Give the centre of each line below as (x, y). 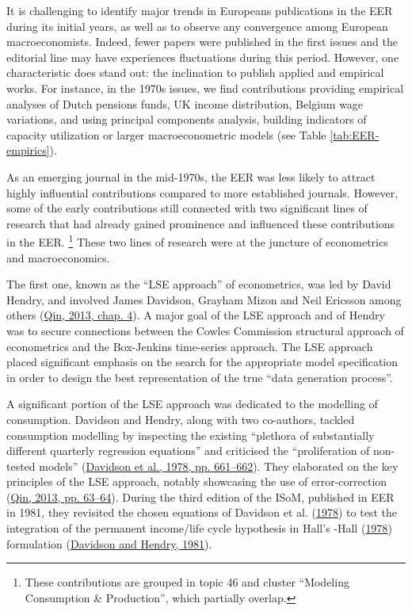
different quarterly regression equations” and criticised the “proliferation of (188, 451)
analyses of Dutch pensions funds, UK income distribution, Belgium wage (185, 103)
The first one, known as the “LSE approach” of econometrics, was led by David (199, 284)
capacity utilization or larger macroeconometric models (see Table (166, 134)
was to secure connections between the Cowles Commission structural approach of (205, 330)
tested (21, 466)
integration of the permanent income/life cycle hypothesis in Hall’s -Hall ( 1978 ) (199, 528)
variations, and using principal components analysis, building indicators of (187, 119)
